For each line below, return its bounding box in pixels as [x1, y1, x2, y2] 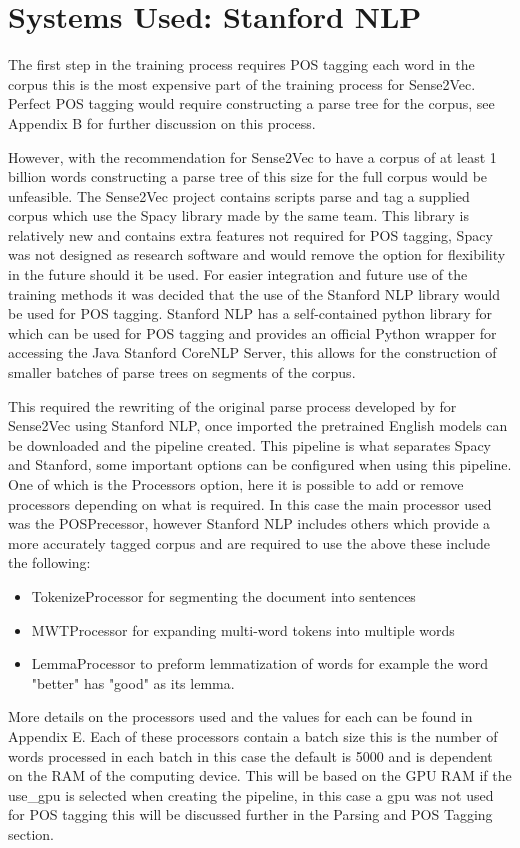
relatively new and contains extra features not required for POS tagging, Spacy [8, 224, 493, 245]
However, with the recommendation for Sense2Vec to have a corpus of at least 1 [8, 146, 497, 167]
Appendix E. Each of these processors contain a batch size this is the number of [8, 725, 498, 746]
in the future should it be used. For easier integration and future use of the [8, 264, 468, 285]
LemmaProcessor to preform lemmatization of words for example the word [31, 653, 489, 674]
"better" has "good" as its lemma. [31, 672, 235, 693]
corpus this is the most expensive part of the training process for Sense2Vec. [8, 73, 476, 94]
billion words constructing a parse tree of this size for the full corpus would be [8, 166, 488, 187]
